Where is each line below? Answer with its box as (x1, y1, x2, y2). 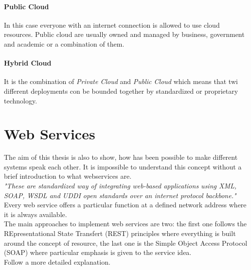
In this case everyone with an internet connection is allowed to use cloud (4, 19, 220, 30)
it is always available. (4, 209, 67, 219)
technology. (4, 95, 37, 105)
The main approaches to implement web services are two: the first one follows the (4, 219, 247, 229)
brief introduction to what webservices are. (4, 171, 132, 181)
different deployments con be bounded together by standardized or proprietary (4, 85, 238, 96)
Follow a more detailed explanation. (4, 256, 110, 267)
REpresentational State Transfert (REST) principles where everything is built (4, 228, 236, 238)
